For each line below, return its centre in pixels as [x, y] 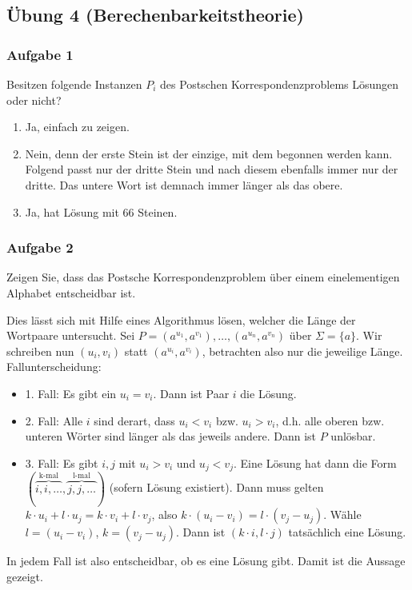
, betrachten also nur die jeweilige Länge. [302, 351]
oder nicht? [34, 100]
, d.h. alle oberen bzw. [330, 420]
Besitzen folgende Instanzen [74, 84]
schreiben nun [40, 351]
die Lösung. [268, 393]
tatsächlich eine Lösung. [347, 532]
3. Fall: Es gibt [62, 462]
